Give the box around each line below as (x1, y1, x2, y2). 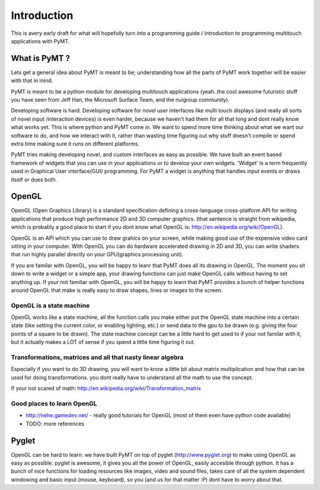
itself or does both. (11, 176, 57, 183)
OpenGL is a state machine (11, 301, 90, 310)
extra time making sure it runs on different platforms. (11, 140, 140, 147)
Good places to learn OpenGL (11, 399, 97, 408)
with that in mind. (11, 77, 53, 84)
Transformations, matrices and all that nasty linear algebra (11, 353, 184, 362)
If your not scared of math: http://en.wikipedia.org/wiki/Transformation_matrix (11, 385, 201, 392)
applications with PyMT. (11, 37, 70, 44)
